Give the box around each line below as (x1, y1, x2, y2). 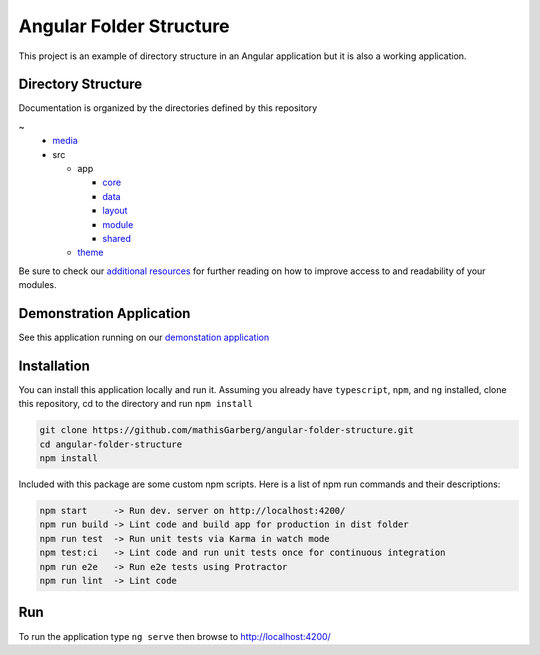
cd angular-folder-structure (39, 438, 183, 450)
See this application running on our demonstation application (18, 331, 270, 344)
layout (102, 205, 128, 217)
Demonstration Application (18, 305, 191, 322)
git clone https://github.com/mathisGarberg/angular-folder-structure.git (39, 425, 415, 436)
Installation (18, 357, 90, 374)
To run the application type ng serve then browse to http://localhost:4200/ (18, 630, 332, 642)
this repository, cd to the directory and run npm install (18, 398, 254, 410)
